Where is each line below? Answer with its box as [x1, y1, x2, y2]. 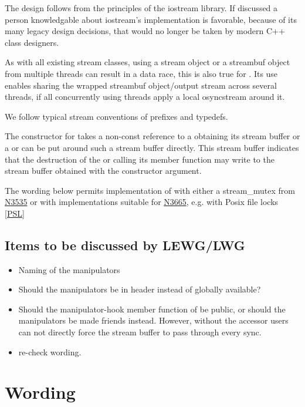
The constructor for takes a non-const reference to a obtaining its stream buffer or [5, 130, 300, 142]
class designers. [5, 36, 59, 48]
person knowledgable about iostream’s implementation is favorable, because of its [5, 13, 297, 25]
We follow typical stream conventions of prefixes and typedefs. [5, 110, 228, 122]
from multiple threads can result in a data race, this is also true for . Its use [5, 67, 278, 79]
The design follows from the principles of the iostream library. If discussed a [5, 2, 278, 14]
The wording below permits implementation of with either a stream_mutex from [5, 184, 295, 196]
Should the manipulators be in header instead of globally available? [18, 283, 261, 295]
